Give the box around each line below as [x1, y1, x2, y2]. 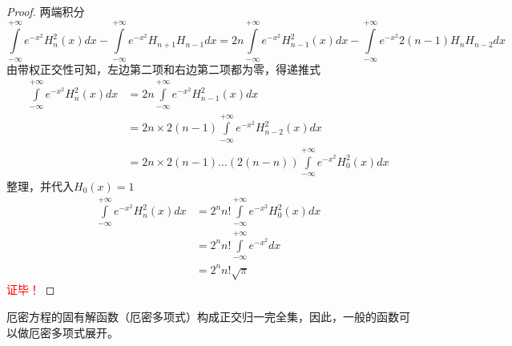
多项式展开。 [50, 324, 119, 340]
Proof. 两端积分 [6, 3, 85, 19]
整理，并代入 [6, 178, 74, 195]
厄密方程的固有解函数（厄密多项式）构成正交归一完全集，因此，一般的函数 [6, 308, 399, 324]
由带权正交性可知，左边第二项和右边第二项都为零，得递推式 [6, 60, 321, 77]
